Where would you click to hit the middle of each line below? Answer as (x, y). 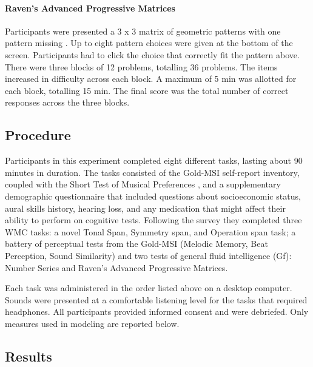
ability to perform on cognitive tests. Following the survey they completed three (153, 220)
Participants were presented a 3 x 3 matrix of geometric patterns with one (143, 31)
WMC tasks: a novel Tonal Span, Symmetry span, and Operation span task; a (150, 231)
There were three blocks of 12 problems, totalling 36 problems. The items (141, 66)
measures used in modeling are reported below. (92, 323)
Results (29, 356)
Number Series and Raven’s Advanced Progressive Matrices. (116, 267)
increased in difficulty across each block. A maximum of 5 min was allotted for (151, 79)
